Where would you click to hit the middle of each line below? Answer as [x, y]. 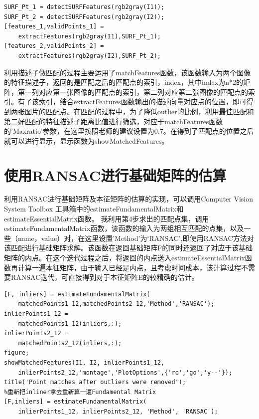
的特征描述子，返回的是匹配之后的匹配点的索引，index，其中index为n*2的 [124, 82]
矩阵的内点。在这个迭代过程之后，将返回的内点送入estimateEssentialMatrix [125, 257]
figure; [17, 353]
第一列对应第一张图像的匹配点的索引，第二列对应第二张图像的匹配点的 [133, 92]
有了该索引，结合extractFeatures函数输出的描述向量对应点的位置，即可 [132, 102]
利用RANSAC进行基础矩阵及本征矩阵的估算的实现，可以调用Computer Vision [129, 199]
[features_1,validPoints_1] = [54, 27]
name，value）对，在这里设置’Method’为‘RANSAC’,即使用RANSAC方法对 [136, 238]
